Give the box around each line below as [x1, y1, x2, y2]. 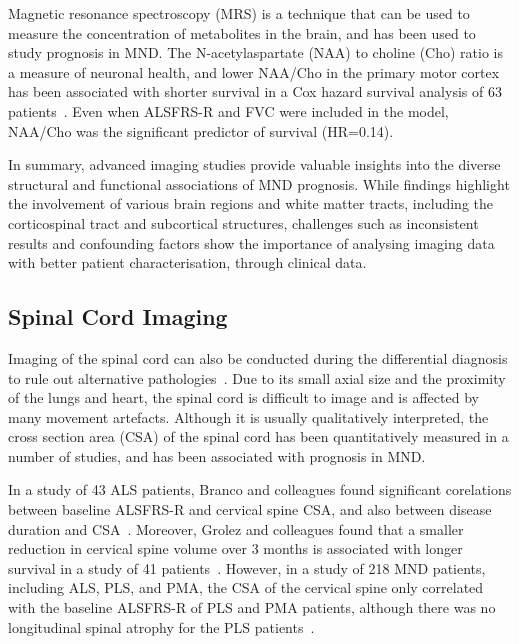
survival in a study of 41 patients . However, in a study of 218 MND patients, [8, 557, 486, 578]
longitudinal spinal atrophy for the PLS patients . [8, 616, 315, 637]
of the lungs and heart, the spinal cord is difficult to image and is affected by [8, 387, 479, 408]
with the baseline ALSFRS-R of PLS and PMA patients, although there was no [8, 597, 496, 618]
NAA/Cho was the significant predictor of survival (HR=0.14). [8, 120, 394, 141]
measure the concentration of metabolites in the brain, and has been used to [8, 22, 476, 43]
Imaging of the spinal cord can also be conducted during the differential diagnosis [8, 347, 508, 368]
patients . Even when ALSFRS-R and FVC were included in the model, [8, 100, 449, 121]
